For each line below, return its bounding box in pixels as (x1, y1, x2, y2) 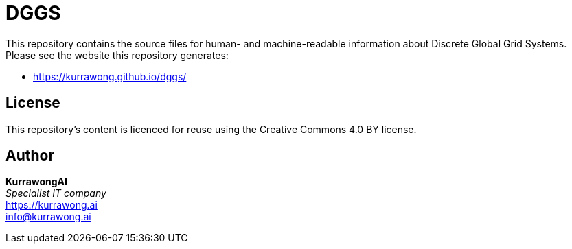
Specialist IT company (5, 187, 106, 200)
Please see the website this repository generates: (5, 49, 229, 61)
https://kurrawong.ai (5, 199, 98, 211)
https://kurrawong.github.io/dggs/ (33, 70, 187, 82)
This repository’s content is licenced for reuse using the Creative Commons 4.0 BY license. (5, 123, 417, 135)
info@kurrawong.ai (5, 211, 91, 223)
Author (5, 147, 54, 165)
